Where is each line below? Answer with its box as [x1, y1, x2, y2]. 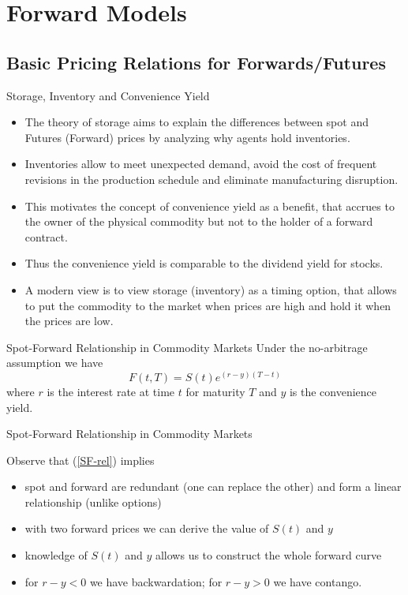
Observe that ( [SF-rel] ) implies [6, 451, 155, 468]
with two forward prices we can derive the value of [24, 520, 269, 537]
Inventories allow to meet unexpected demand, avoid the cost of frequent [24, 155, 377, 172]
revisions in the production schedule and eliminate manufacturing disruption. [24, 170, 399, 187]
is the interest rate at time [47, 383, 175, 399]
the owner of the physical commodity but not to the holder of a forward [24, 213, 373, 230]
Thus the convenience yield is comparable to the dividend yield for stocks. [24, 255, 384, 271]
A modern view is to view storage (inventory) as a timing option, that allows [24, 281, 397, 297]
